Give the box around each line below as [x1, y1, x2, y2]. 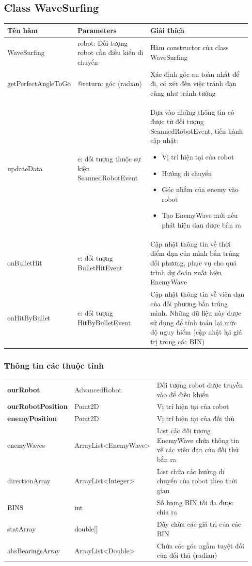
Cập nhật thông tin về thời [150, 238, 231, 248]
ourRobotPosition [7, 401, 68, 411]
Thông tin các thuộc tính [4, 359, 104, 371]
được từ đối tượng [150, 116, 204, 126]
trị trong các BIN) [150, 336, 205, 346]
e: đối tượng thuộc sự [78, 154, 141, 164]
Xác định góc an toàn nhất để [150, 69, 239, 79]
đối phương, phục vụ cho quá [150, 257, 237, 267]
